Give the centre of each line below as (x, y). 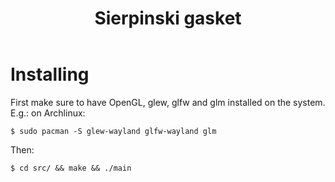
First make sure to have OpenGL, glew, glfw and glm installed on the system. (168, 102)
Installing (50, 74)
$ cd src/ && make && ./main (71, 168)
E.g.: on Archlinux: (48, 113)
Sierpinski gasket (168, 18)
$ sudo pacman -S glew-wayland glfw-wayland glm (113, 131)
